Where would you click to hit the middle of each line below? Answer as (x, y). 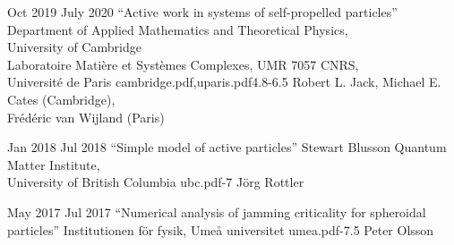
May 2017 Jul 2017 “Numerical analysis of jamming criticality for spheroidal (217, 211)
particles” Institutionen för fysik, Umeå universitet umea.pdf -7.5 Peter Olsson (221, 229)
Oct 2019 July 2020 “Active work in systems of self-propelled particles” (202, 12)
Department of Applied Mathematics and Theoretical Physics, (178, 29)
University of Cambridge (74, 47)
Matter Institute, (54, 164)
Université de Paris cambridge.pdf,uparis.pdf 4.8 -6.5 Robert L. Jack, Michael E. (224, 82)
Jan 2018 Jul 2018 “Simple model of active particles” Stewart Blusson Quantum (227, 147)
